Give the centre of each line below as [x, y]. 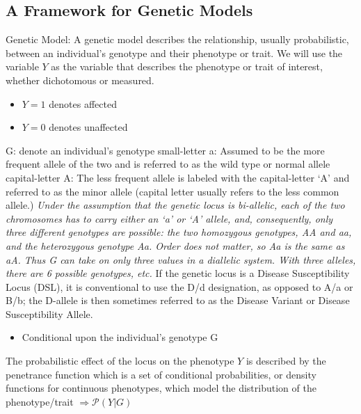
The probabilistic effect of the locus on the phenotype [120, 361]
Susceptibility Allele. [49, 313]
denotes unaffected [88, 127]
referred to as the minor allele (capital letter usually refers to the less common [173, 191]
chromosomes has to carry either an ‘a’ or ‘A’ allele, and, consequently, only [169, 218]
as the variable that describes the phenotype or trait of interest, [187, 66]
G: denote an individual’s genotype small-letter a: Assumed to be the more [165, 150]
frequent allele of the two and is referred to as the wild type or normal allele [168, 164]
